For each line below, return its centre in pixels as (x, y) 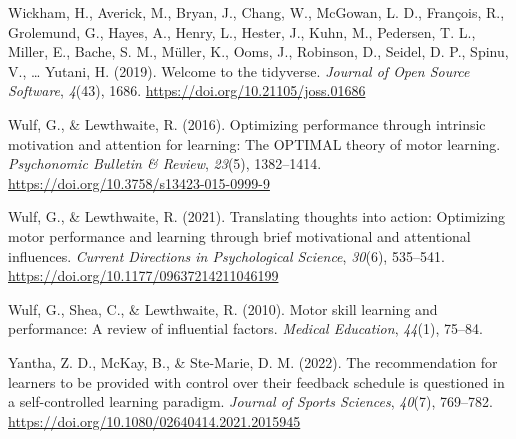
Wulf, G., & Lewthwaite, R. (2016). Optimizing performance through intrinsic (247, 123)
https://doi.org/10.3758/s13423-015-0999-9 (139, 182)
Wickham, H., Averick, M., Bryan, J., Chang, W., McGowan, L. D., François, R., (256, 12)
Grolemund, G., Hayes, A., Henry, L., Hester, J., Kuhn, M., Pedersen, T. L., (242, 31)
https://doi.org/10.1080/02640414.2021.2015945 (154, 420)
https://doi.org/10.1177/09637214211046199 (143, 275)
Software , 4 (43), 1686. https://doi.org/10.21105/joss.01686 (187, 90)
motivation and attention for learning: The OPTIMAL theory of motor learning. (254, 143)
